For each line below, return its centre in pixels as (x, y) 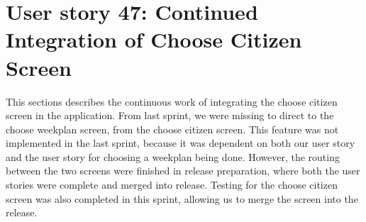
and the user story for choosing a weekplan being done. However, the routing (173, 156)
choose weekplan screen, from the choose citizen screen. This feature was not (172, 129)
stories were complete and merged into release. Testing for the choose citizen (172, 185)
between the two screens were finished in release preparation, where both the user (183, 171)
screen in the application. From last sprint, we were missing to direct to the (170, 115)
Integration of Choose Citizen (154, 39)
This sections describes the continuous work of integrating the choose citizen (172, 101)
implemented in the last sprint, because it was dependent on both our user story (181, 143)
